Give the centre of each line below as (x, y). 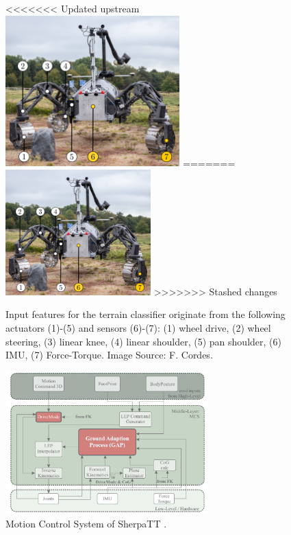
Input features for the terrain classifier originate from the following (145, 314)
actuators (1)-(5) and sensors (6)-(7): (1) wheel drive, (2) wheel (138, 328)
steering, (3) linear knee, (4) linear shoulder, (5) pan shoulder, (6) (143, 341)
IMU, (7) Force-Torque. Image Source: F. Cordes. (109, 355)
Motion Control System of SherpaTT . (86, 524)
